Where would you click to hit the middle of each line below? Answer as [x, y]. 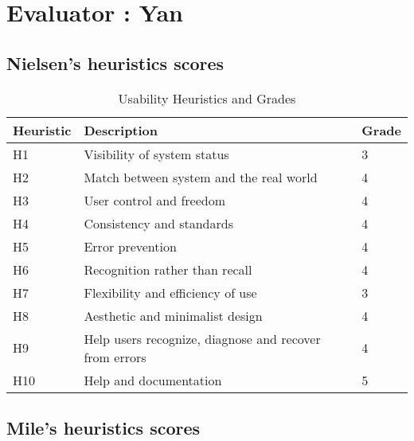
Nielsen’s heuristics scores [115, 62]
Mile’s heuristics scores [103, 427]
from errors [115, 357]
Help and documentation [153, 380]
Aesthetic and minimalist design [173, 315]
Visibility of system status [156, 154]
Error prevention [130, 246]
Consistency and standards [158, 223]
